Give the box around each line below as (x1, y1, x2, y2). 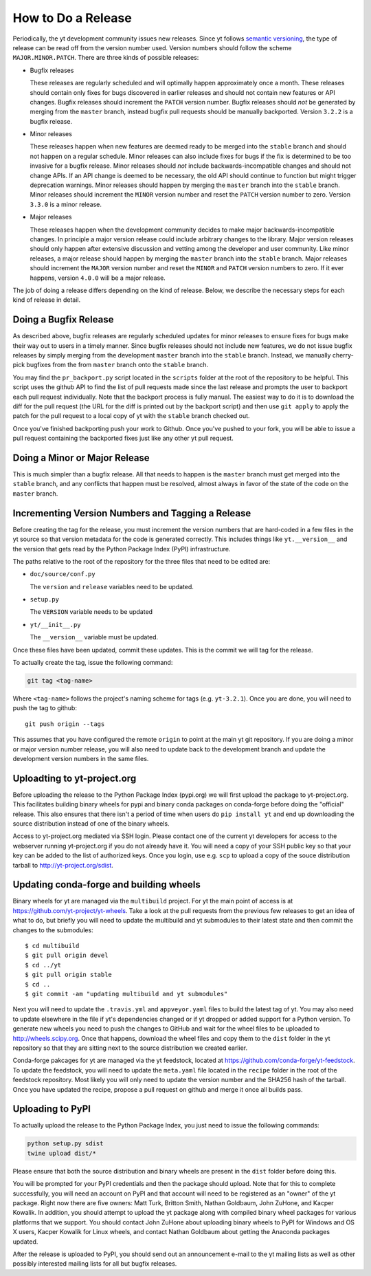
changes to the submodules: (12, 925, 93, 934)
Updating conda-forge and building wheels (12, 879, 201, 890)
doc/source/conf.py (30, 571, 95, 578)
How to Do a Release (12, 10, 132, 25)
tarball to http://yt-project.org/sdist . (12, 861, 113, 869)
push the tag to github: (12, 704, 77, 712)
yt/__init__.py (30, 621, 82, 628)
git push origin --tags (25, 720, 105, 728)
